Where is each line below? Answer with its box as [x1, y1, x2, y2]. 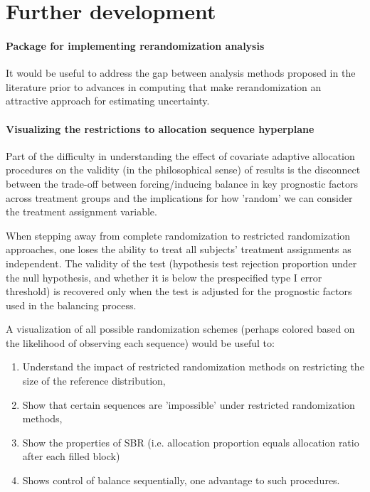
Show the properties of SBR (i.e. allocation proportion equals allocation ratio [22, 434, 359, 449]
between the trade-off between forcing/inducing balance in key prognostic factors [6, 176, 358, 191]
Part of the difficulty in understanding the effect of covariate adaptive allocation [6, 148, 355, 163]
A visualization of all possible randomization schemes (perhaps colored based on [6, 321, 355, 336]
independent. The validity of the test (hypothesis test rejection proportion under [6, 255, 357, 270]
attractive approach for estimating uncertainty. [6, 93, 210, 108]
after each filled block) [22, 449, 120, 464]
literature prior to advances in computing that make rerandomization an [6, 79, 322, 94]
